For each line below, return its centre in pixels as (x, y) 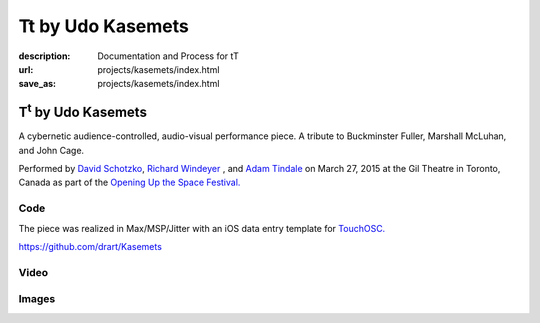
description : (44, 56)
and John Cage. (51, 150)
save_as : (37, 84)
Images (37, 299)
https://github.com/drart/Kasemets (90, 246)
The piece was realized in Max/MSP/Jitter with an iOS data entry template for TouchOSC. (202, 228)
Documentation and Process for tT (168, 56)
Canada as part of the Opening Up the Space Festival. (129, 182)
